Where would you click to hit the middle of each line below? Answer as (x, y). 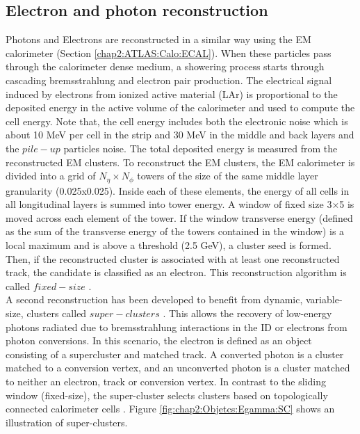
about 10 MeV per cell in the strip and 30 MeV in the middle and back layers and (180, 135)
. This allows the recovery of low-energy (247, 313)
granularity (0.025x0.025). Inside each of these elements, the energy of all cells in (178, 190)
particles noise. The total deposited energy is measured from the (201, 148)
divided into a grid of (51, 176)
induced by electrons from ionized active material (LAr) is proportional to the (172, 94)
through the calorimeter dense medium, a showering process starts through (165, 66)
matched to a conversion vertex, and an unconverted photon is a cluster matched (178, 368)
